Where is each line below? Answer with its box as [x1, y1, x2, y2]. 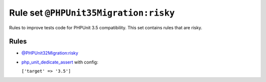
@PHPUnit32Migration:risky [21, 50, 78, 56]
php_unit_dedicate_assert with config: [21, 59, 99, 65]
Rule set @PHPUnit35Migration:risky [9, 7, 175, 18]
